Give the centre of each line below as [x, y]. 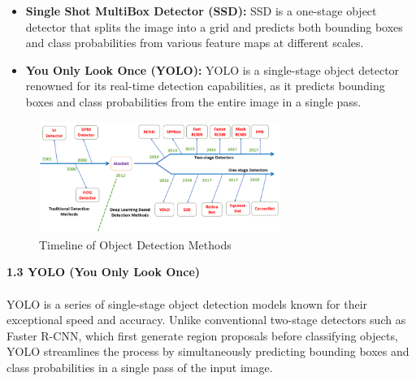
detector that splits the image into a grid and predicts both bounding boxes [214, 26]
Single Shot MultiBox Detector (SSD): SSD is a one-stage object [201, 11]
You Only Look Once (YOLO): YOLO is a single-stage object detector [212, 69]
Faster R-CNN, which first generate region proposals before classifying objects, [202, 335]
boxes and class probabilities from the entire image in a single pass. [193, 101]
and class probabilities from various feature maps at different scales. [195, 43]
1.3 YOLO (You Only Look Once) [104, 272]
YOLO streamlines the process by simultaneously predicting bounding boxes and [208, 351]
